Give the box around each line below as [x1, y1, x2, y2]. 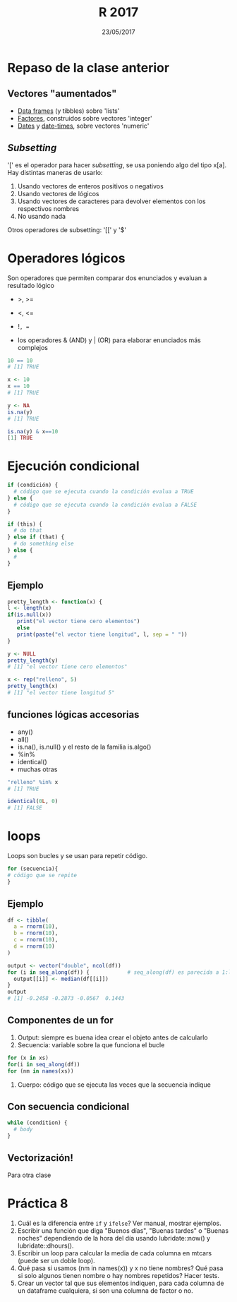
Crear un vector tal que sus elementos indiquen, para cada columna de [17, 1279, 224, 1287]
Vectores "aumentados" [7, 88, 117, 100]
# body [13, 1126, 33, 1133]
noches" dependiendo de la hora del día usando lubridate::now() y [17, 1234, 210, 1242]
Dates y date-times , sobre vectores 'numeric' [17, 121, 150, 130]
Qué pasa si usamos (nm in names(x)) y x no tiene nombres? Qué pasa [17, 1264, 224, 1272]
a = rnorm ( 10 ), [13, 923, 59, 930]
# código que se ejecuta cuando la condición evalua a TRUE [13, 488, 194, 495]
